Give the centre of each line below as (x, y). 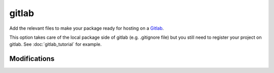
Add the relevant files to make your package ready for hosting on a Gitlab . (87, 28)
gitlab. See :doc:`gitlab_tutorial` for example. (56, 44)
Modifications (32, 59)
